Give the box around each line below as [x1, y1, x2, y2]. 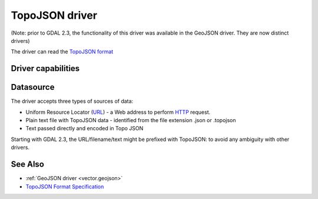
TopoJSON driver [11, 9, 97, 22]
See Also [11, 159, 44, 170]
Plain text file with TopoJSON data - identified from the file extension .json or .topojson [25, 117, 236, 124]
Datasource [11, 82, 55, 92]
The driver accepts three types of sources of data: [11, 97, 134, 105]
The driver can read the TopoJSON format [11, 48, 114, 55]
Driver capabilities [11, 63, 80, 73]
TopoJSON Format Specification [25, 183, 104, 190]
